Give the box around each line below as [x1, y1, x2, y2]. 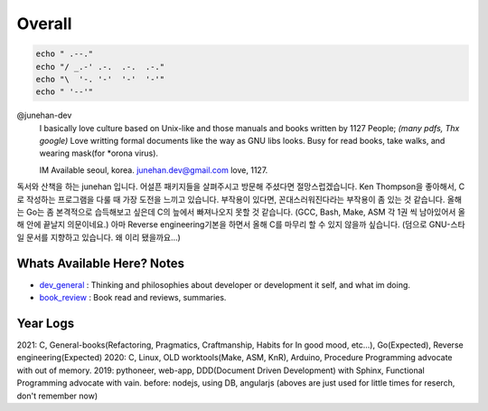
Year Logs [16, 315, 75, 330]
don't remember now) [16, 390, 99, 401]
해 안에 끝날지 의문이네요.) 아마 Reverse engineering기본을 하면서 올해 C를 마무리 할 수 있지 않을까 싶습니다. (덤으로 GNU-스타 [16, 219, 465, 230]
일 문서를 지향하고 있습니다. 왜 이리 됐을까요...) [16, 232, 181, 243]
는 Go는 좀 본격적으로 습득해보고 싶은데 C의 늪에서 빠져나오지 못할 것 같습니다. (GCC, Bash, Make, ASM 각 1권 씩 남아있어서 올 [16, 206, 465, 217]
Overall [16, 14, 72, 33]
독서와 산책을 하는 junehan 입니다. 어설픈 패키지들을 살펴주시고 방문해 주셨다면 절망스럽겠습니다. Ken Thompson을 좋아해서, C [16, 181, 465, 192]
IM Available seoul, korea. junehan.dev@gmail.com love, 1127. [39, 164, 268, 176]
